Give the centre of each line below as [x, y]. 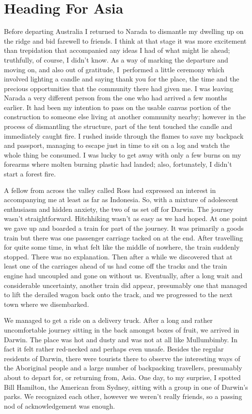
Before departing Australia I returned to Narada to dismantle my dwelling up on [124, 31]
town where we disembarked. [47, 304]
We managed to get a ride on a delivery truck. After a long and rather [108, 320]
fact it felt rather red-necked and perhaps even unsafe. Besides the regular [114, 349]
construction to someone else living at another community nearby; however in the [125, 117]
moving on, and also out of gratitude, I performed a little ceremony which [114, 69]
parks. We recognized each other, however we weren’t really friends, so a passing [123, 396]
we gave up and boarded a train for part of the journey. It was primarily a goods [124, 228]
